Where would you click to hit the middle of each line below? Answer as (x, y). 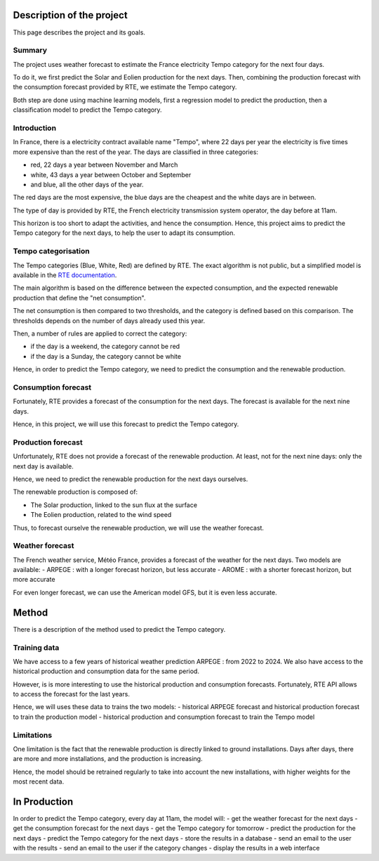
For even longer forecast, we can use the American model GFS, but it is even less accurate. (145, 592)
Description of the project (70, 15)
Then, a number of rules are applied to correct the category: (100, 333)
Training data (36, 647)
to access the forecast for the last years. (71, 694)
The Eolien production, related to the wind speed (101, 515)
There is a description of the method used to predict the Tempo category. (119, 629)
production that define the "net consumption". (79, 298)
